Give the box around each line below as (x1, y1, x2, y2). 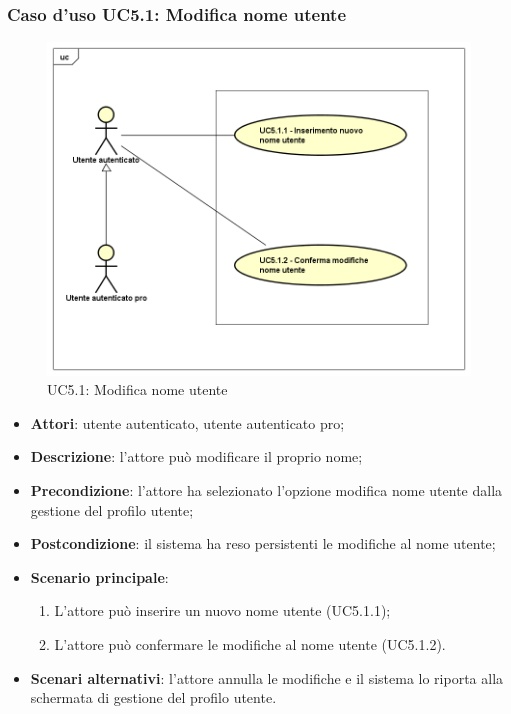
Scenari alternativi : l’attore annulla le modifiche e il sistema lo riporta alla (30, 667, 504, 688)
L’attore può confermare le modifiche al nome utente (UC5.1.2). (54, 633, 446, 654)
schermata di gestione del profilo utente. (30, 687, 277, 708)
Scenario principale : (30, 566, 169, 587)
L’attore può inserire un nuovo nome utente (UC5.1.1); (54, 600, 391, 621)
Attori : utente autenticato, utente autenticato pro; (30, 412, 345, 433)
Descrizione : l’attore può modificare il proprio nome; (30, 446, 363, 467)
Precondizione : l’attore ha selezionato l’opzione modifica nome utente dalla (30, 480, 503, 500)
